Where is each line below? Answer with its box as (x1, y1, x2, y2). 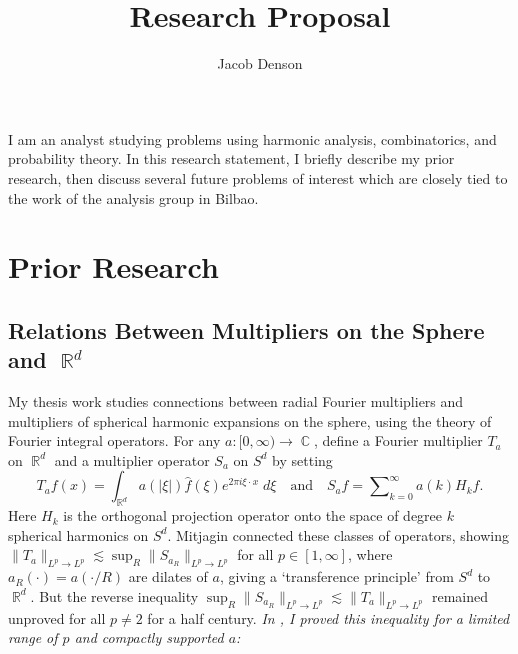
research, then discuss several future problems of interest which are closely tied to (8, 167, 508, 188)
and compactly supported (74, 627, 224, 648)
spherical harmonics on (8, 524, 149, 545)
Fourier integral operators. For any (8, 430, 221, 451)
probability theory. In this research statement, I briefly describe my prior (8, 148, 455, 169)
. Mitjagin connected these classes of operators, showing (167, 524, 509, 545)
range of (8, 627, 58, 648)
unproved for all (8, 607, 106, 628)
